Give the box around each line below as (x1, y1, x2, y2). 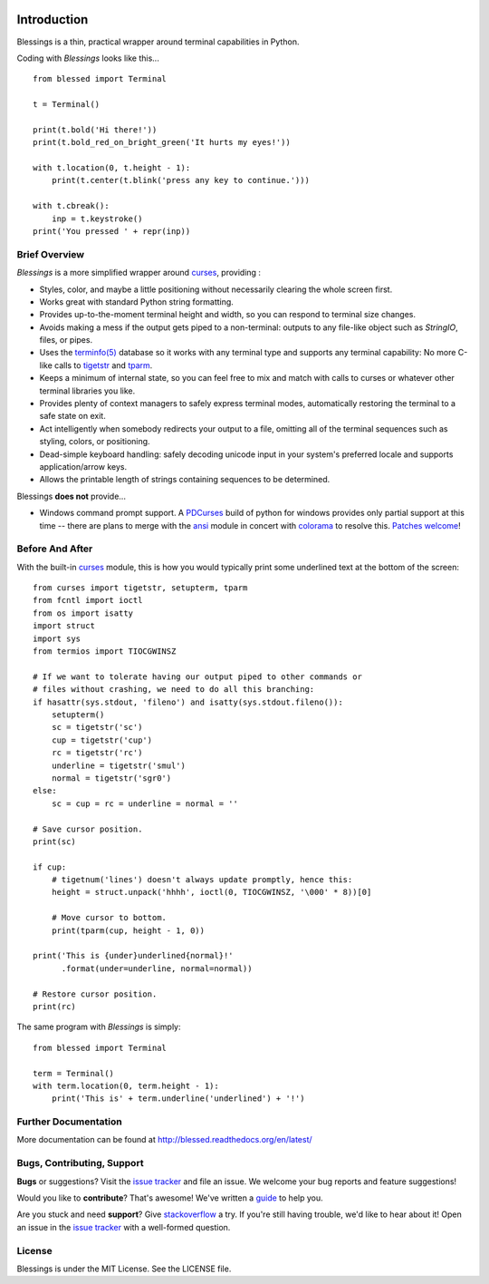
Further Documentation (16, 1115, 122, 1128)
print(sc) (33, 836, 76, 847)
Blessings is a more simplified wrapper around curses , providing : (16, 267, 262, 278)
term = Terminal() (33, 1068, 115, 1078)
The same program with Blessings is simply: (16, 1021, 181, 1033)
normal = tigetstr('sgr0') (51, 773, 172, 783)
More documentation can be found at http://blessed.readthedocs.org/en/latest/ (16, 1134, 312, 1145)
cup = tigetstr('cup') (51, 734, 153, 745)
